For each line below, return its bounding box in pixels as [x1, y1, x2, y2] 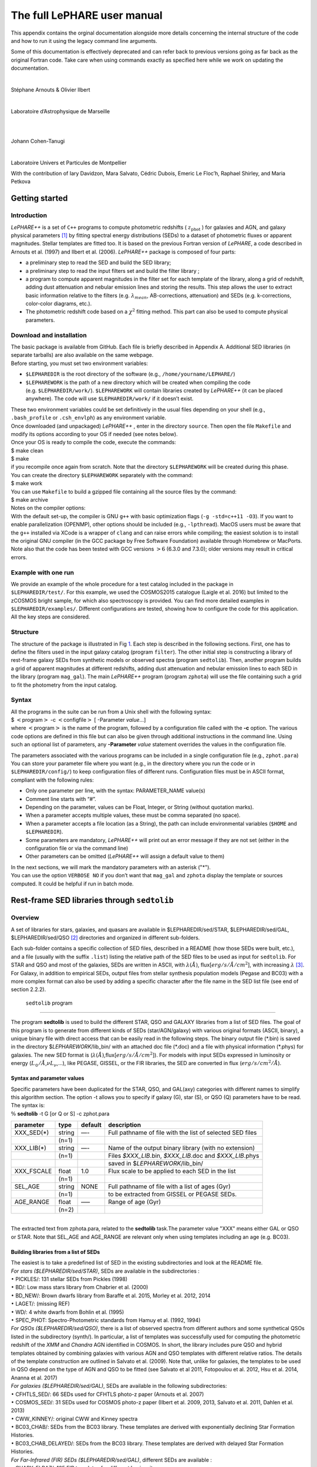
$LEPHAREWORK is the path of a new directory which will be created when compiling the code [25, 378, 251, 386]
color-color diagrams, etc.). [25, 300, 92, 307]
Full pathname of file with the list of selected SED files [107, 1128, 257, 1137]
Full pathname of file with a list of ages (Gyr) [107, 1182, 231, 1191]
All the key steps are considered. [11, 613, 90, 620]
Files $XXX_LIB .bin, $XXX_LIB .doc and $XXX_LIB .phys [107, 1152, 259, 1160]
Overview [11, 914, 39, 922]
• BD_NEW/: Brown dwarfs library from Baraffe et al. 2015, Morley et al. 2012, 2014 [11, 1292, 211, 1299]
